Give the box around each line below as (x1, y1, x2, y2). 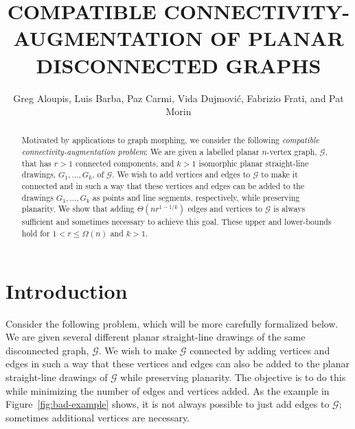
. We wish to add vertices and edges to (112, 169, 251, 180)
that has (21, 157, 51, 169)
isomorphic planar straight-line (198, 157, 309, 169)
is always (273, 203, 306, 214)
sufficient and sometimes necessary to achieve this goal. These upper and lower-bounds (21, 216, 332, 228)
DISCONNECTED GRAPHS (36, 51, 321, 79)
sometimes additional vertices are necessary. (5, 410, 190, 424)
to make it (261, 169, 298, 180)
